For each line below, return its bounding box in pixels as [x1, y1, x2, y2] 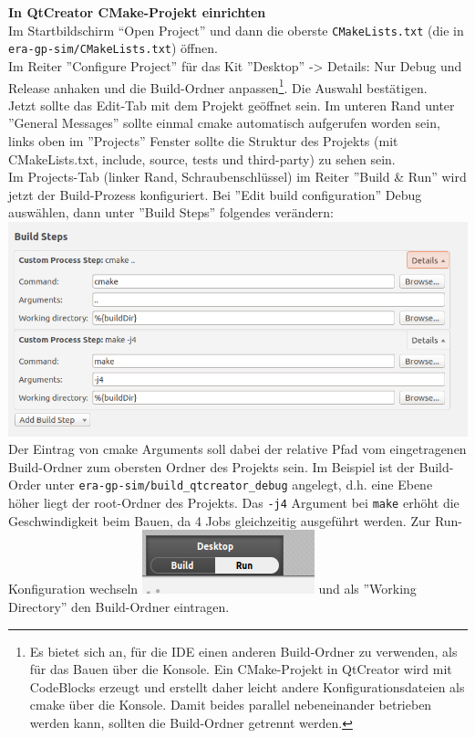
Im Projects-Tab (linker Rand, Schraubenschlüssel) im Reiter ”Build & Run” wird [8, 167, 467, 186]
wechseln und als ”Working [89, 579, 417, 598]
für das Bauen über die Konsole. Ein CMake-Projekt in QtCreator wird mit [29, 659, 452, 679]
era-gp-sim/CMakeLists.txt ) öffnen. [8, 38, 218, 58]
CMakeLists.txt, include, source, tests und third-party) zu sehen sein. [8, 149, 396, 168]
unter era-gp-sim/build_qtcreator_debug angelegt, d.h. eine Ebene [45, 475, 433, 494]
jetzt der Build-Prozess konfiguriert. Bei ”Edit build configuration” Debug [8, 184, 422, 204]
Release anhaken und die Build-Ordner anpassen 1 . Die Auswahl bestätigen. [8, 75, 428, 97]
